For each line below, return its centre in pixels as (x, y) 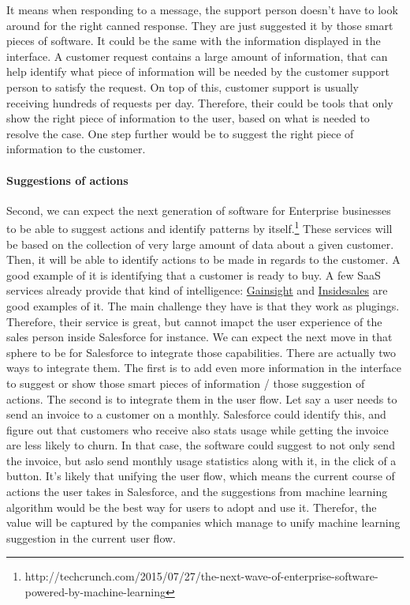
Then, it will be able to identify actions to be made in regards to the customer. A (203, 259)
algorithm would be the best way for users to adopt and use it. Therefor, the (192, 507)
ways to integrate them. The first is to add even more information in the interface (204, 368)
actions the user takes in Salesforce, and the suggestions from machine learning (197, 492)
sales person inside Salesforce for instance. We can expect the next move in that (199, 337)
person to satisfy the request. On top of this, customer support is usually (183, 86)
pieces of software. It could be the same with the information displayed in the (194, 41)
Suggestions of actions (67, 180)
